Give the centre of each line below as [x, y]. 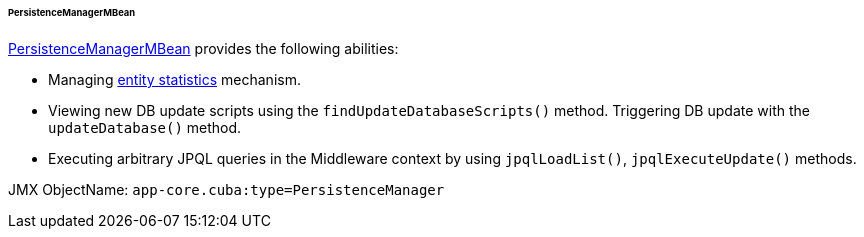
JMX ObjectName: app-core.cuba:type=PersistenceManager [226, 189]
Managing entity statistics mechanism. [174, 79]
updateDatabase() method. [145, 127]
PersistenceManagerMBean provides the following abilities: [203, 48]
